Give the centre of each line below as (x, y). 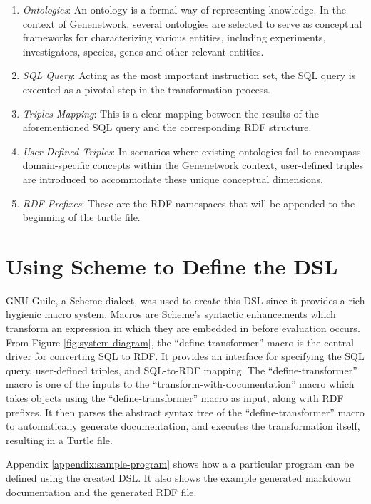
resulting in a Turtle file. (59, 439)
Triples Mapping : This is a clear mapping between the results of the (171, 113)
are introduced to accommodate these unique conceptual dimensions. (173, 179)
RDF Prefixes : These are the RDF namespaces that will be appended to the (189, 203)
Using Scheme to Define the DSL (172, 266)
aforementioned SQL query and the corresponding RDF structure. (167, 127)
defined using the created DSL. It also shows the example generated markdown (178, 477)
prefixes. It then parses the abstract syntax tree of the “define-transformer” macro (185, 412)
